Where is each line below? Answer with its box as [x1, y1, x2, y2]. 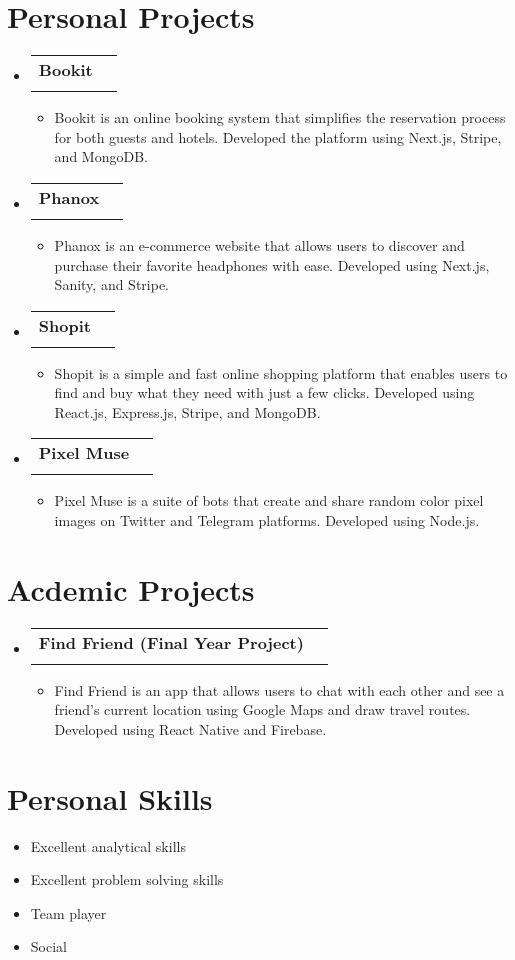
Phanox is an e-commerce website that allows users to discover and [54, 234, 465, 255]
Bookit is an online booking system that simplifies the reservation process [54, 107, 506, 128]
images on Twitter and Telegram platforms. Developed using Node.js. [54, 510, 480, 531]
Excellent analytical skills [30, 835, 186, 856]
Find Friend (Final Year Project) [38, 630, 304, 654]
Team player [30, 902, 107, 923]
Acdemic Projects [7, 568, 255, 609]
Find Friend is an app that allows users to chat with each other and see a [54, 679, 505, 700]
